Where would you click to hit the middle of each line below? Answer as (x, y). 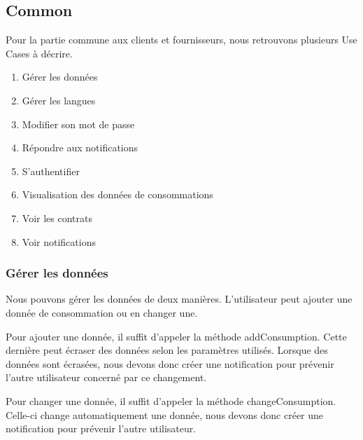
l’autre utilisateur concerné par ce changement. (106, 377)
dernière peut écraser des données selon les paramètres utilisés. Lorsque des (167, 350)
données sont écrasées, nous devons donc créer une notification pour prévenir (170, 363)
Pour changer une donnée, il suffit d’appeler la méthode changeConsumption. (171, 400)
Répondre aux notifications (80, 147)
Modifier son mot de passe (78, 124)
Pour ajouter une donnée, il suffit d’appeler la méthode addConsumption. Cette (176, 336)
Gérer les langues (59, 100)
